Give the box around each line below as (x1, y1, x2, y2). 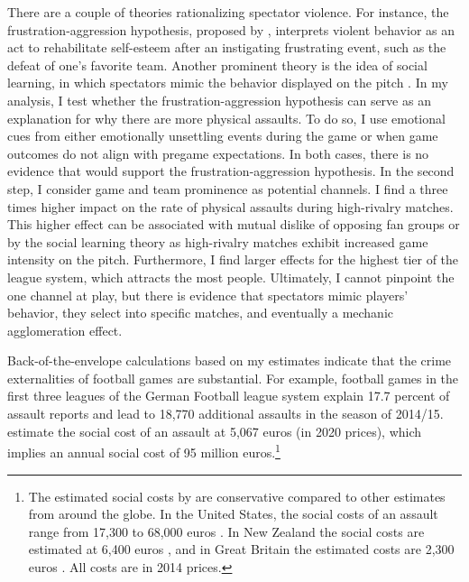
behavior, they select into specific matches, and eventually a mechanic (7, 303, 394, 322)
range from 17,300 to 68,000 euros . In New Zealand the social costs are (28, 522, 425, 540)
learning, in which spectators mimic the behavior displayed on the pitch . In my (7, 73, 448, 92)
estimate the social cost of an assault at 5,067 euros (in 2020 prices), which (7, 421, 422, 440)
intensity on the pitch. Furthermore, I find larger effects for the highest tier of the (7, 250, 459, 269)
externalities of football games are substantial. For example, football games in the (7, 368, 459, 387)
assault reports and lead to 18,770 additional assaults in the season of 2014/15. (7, 404, 444, 423)
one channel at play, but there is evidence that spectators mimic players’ (7, 285, 409, 304)
